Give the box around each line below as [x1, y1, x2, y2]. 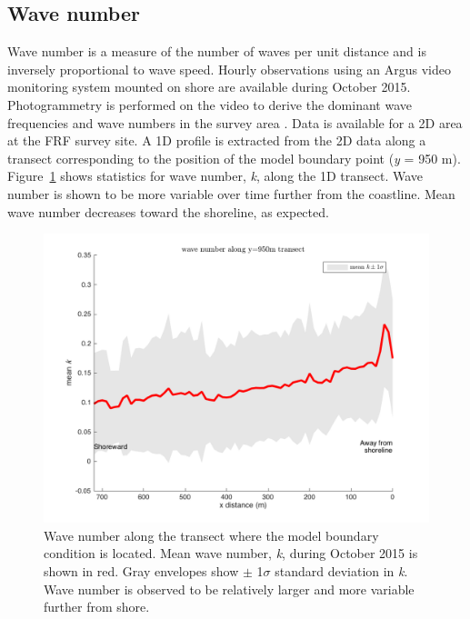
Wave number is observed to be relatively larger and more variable [44, 579, 415, 598]
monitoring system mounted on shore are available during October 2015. [7, 77, 411, 96]
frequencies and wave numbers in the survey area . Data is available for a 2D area [7, 113, 463, 132]
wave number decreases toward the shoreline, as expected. [7, 202, 329, 221]
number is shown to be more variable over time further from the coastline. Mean [7, 184, 455, 203]
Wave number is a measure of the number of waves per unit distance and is [7, 42, 426, 61]
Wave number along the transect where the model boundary [44, 525, 379, 544]
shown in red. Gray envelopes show [44, 561, 239, 580]
